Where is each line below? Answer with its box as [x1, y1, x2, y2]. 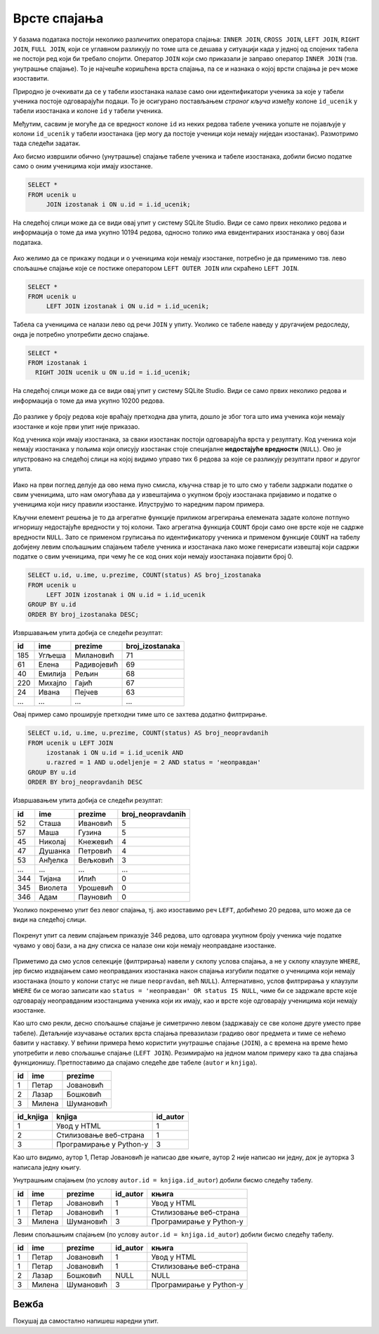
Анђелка [39, 855, 68, 865]
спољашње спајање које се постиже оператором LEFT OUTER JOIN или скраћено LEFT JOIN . [13, 264, 300, 272]
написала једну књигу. [13, 1163, 81, 1171]
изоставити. [13, 74, 49, 83]
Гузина [78, 827, 102, 837]
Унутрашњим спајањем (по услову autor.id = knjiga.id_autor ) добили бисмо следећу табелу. [13, 1176, 314, 1185]
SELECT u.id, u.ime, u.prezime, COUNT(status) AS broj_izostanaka [27, 571, 261, 579]
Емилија [38, 669, 67, 679]
